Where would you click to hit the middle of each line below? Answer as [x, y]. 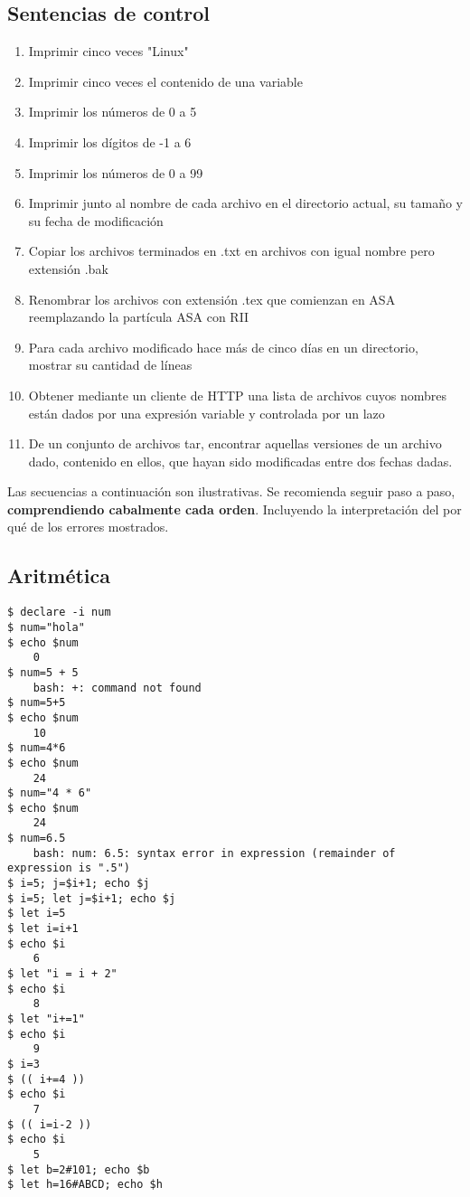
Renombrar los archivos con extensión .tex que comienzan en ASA [212, 299]
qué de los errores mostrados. [88, 527]
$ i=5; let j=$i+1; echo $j [92, 898]
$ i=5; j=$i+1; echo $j [79, 884]
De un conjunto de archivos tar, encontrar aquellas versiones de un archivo [235, 443]
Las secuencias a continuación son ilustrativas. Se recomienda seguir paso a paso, [231, 491]
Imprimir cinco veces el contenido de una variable [165, 81]
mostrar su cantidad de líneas [110, 365]
